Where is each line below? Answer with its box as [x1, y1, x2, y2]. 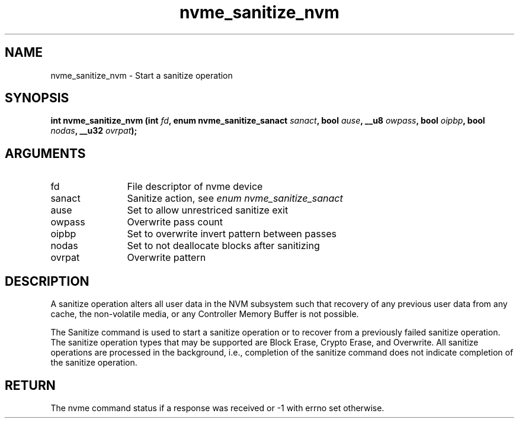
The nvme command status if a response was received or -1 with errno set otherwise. [50, 402, 385, 413]
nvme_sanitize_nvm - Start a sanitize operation [50, 70, 233, 80]
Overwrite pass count [127, 216, 223, 228]
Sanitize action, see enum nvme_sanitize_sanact [127, 192, 343, 205]
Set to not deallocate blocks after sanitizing [127, 240, 320, 252]
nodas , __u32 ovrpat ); [50, 125, 137, 136]
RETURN [5, 377, 56, 393]
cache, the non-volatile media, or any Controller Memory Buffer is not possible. [50, 309, 359, 319]
